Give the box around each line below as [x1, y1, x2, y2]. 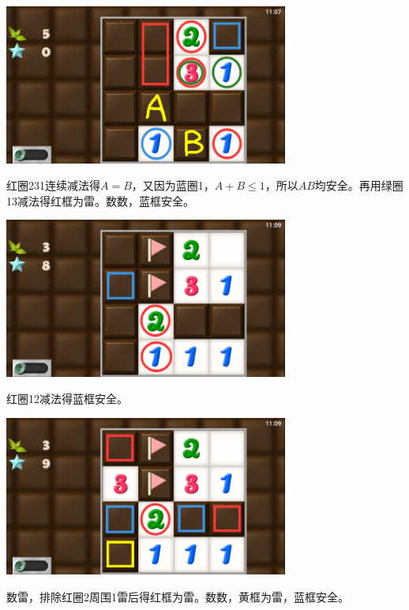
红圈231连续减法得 [6, 177, 100, 194]
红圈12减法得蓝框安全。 [6, 390, 128, 407]
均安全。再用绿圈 [314, 177, 403, 194]
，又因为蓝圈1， [131, 177, 215, 194]
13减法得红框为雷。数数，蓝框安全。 [6, 192, 194, 209]
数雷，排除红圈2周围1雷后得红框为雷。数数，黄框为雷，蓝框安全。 [6, 588, 349, 604]
